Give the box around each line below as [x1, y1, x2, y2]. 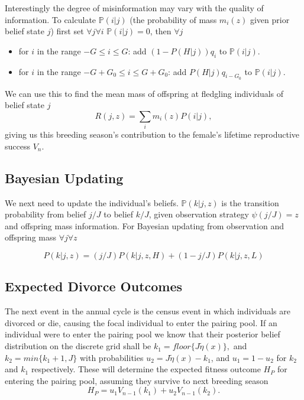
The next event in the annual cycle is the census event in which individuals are [5, 305, 290, 317]
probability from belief [5, 208, 86, 220]
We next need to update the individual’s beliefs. [5, 196, 179, 209]
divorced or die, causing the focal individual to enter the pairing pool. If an [5, 316, 277, 329]
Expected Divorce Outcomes [5, 277, 183, 295]
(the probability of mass [130, 13, 217, 25]
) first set [50, 25, 84, 37]
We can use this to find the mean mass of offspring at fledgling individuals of [5, 87, 284, 99]
